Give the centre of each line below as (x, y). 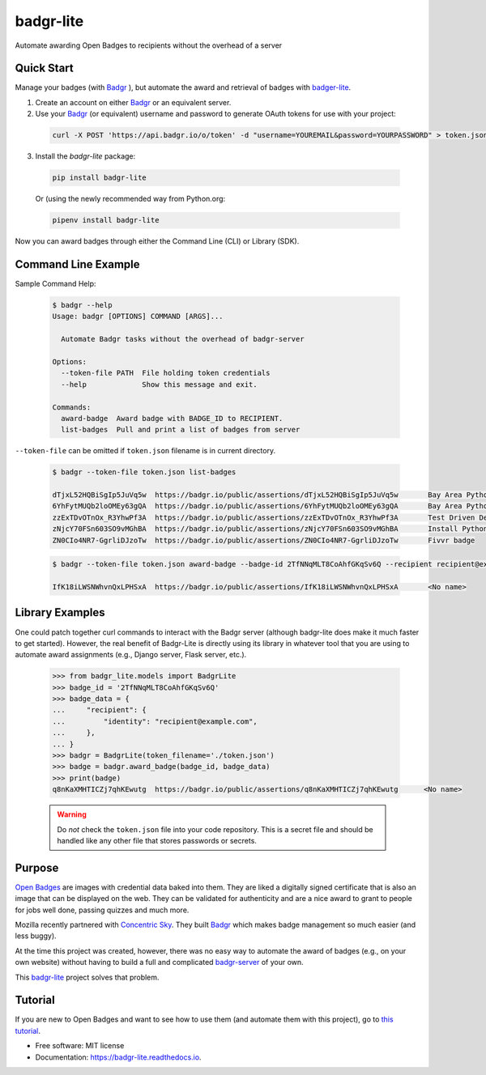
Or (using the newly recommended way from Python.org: (130, 199)
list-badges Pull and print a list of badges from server (181, 430)
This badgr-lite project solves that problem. (87, 977)
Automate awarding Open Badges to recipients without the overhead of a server (149, 45)
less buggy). (36, 936)
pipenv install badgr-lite (106, 220)
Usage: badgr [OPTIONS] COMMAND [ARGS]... (138, 317)
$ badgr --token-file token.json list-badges (144, 472)
